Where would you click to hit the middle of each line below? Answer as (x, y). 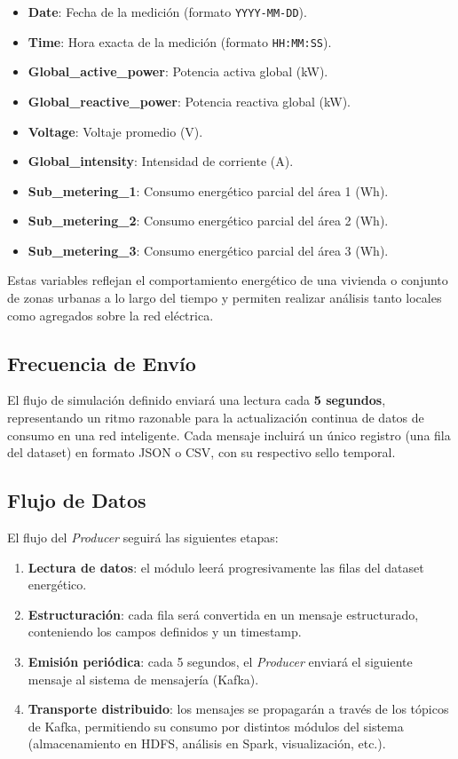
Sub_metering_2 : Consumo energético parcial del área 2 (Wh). (208, 221)
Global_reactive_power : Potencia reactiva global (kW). (189, 101)
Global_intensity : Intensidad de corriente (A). (161, 161)
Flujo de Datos (77, 500)
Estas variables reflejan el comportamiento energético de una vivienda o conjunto (228, 280)
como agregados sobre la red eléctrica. (111, 315)
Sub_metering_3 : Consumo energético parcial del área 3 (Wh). (208, 250)
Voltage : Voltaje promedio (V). (115, 131)
